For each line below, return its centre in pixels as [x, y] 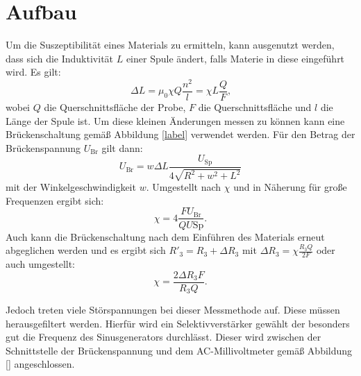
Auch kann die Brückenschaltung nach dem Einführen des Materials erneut [165, 236]
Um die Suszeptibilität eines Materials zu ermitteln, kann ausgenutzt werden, [170, 45]
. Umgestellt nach [184, 187]
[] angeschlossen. [40, 364]
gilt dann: [122, 147]
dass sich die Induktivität [60, 58]
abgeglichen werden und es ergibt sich [86, 250]
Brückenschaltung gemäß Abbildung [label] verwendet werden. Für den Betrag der [180, 134]
